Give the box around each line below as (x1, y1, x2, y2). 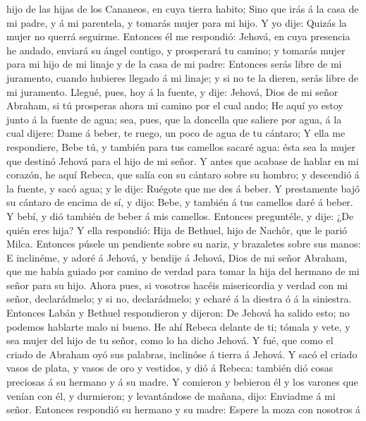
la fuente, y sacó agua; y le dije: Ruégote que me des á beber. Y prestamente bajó (6, 181, 360, 195)
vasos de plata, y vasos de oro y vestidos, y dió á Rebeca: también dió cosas (6, 360, 334, 375)
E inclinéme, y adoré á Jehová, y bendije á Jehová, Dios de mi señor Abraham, (6, 250, 348, 264)
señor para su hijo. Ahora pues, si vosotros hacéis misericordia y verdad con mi (6, 277, 348, 292)
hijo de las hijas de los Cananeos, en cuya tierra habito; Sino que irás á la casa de (6, 1, 359, 16)
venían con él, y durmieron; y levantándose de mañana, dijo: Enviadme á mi (6, 388, 336, 403)
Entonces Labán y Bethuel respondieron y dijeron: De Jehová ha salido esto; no (6, 305, 350, 320)
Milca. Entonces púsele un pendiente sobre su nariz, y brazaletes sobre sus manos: (6, 236, 361, 251)
